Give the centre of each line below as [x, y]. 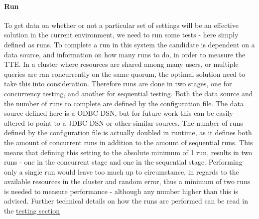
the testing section [32, 211]
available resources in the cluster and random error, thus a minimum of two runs [127, 181]
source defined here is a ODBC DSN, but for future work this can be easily [119, 113]
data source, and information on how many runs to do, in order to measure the [125, 54]
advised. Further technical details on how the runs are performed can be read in [126, 201]
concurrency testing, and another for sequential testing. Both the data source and [129, 93]
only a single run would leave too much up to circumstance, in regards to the [122, 171]
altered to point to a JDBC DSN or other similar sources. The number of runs [124, 122]
